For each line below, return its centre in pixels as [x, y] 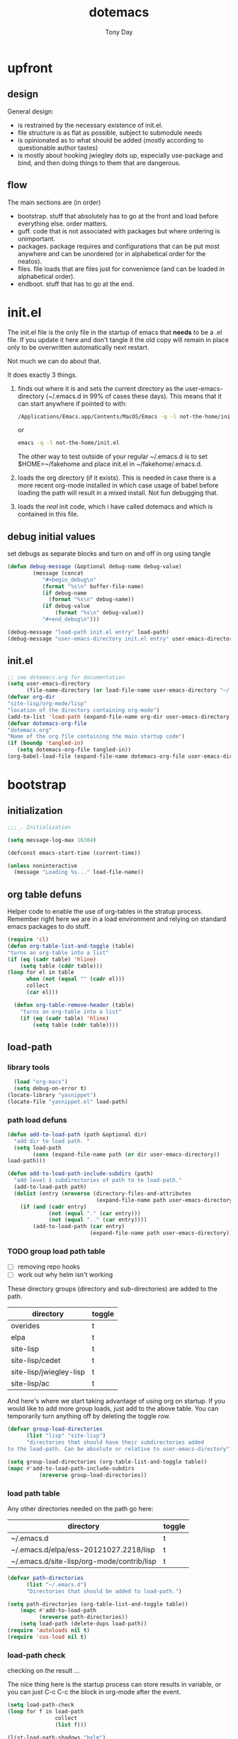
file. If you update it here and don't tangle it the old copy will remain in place [118, 339]
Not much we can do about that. [54, 361]
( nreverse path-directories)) [84, 1617]
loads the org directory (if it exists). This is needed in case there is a [117, 478]
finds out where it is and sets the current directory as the [101, 388]
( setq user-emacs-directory [49, 684]
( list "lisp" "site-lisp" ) [66, 1436]
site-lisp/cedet [36, 1361]
